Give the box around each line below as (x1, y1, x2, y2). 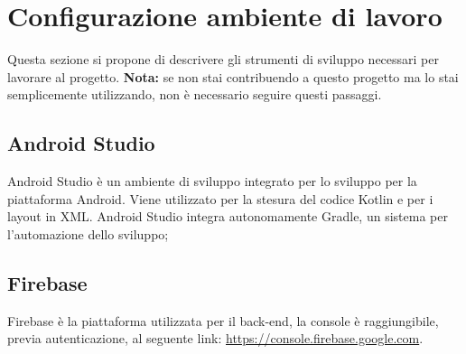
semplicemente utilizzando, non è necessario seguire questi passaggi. (7, 85, 382, 104)
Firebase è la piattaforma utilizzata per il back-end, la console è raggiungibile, (7, 311, 439, 330)
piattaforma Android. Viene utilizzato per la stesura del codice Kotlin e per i (7, 189, 433, 208)
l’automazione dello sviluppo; (7, 224, 169, 243)
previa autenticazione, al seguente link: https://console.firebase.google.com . (7, 329, 424, 348)
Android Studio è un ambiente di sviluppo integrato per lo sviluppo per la (7, 172, 417, 191)
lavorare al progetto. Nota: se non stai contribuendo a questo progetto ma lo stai (7, 67, 459, 86)
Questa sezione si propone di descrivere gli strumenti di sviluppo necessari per (7, 50, 440, 69)
